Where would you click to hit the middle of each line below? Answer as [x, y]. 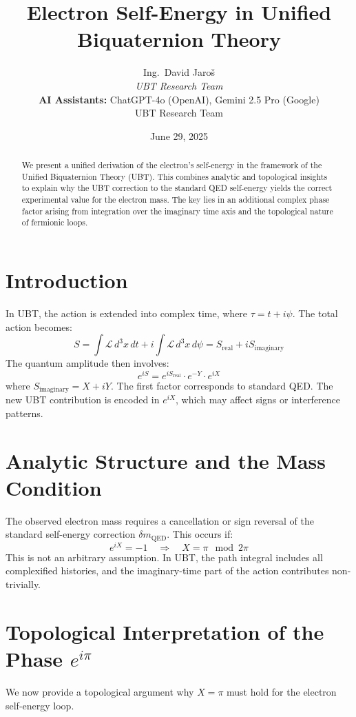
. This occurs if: [200, 534]
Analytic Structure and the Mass [166, 460]
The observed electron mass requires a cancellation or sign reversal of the [160, 520]
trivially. [23, 584]
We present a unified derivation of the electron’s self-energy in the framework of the [172, 165]
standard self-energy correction [71, 534]
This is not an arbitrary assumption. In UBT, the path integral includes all [164, 557]
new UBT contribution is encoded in [83, 400]
